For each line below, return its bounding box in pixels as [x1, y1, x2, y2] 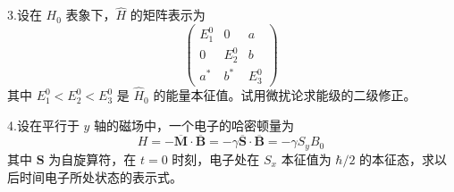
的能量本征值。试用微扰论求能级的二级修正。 [153, 86, 416, 104]
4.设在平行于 [7, 115, 80, 134]
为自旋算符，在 [48, 149, 137, 168]
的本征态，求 [359, 149, 435, 168]
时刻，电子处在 [172, 149, 260, 168]
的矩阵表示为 [130, 5, 206, 24]
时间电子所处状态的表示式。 [19, 167, 182, 186]
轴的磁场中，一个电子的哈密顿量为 [94, 115, 295, 134]
